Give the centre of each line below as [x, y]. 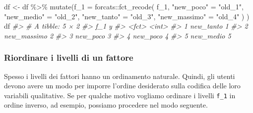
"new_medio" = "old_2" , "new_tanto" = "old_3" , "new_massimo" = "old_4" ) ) [127, 16]
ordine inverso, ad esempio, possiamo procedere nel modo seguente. [106, 105]
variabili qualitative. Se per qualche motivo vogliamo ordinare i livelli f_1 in [120, 95]
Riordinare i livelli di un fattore [69, 57]
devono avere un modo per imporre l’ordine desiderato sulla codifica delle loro [122, 86]
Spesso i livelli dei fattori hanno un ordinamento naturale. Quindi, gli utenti [120, 76]
